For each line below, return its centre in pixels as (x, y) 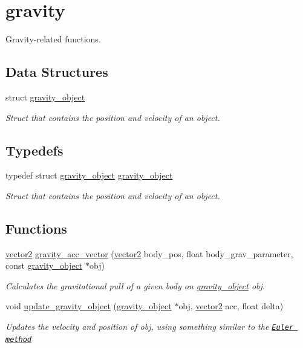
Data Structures (57, 72)
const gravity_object (44, 265)
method (18, 339)
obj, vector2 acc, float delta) (231, 306)
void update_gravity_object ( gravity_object (89, 306)
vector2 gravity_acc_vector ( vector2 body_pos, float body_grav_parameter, (149, 253)
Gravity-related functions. (53, 39)
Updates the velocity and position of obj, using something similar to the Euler (150, 327)
